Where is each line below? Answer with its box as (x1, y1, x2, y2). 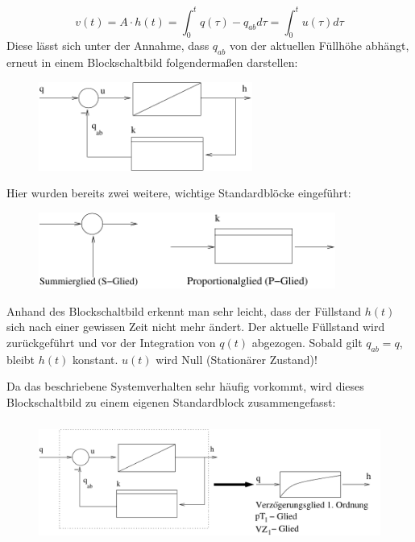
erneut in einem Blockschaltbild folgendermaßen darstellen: (6, 54, 298, 71)
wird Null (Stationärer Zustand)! (156, 350, 317, 367)
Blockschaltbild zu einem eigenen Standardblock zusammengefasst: (6, 393, 336, 410)
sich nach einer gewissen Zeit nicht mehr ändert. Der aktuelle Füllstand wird (6, 318, 385, 335)
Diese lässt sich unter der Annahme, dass (6, 37, 210, 54)
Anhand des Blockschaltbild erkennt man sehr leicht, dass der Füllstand (6, 302, 362, 319)
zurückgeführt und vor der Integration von (6, 333, 216, 350)
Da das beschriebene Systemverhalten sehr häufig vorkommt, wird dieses (6, 378, 364, 395)
